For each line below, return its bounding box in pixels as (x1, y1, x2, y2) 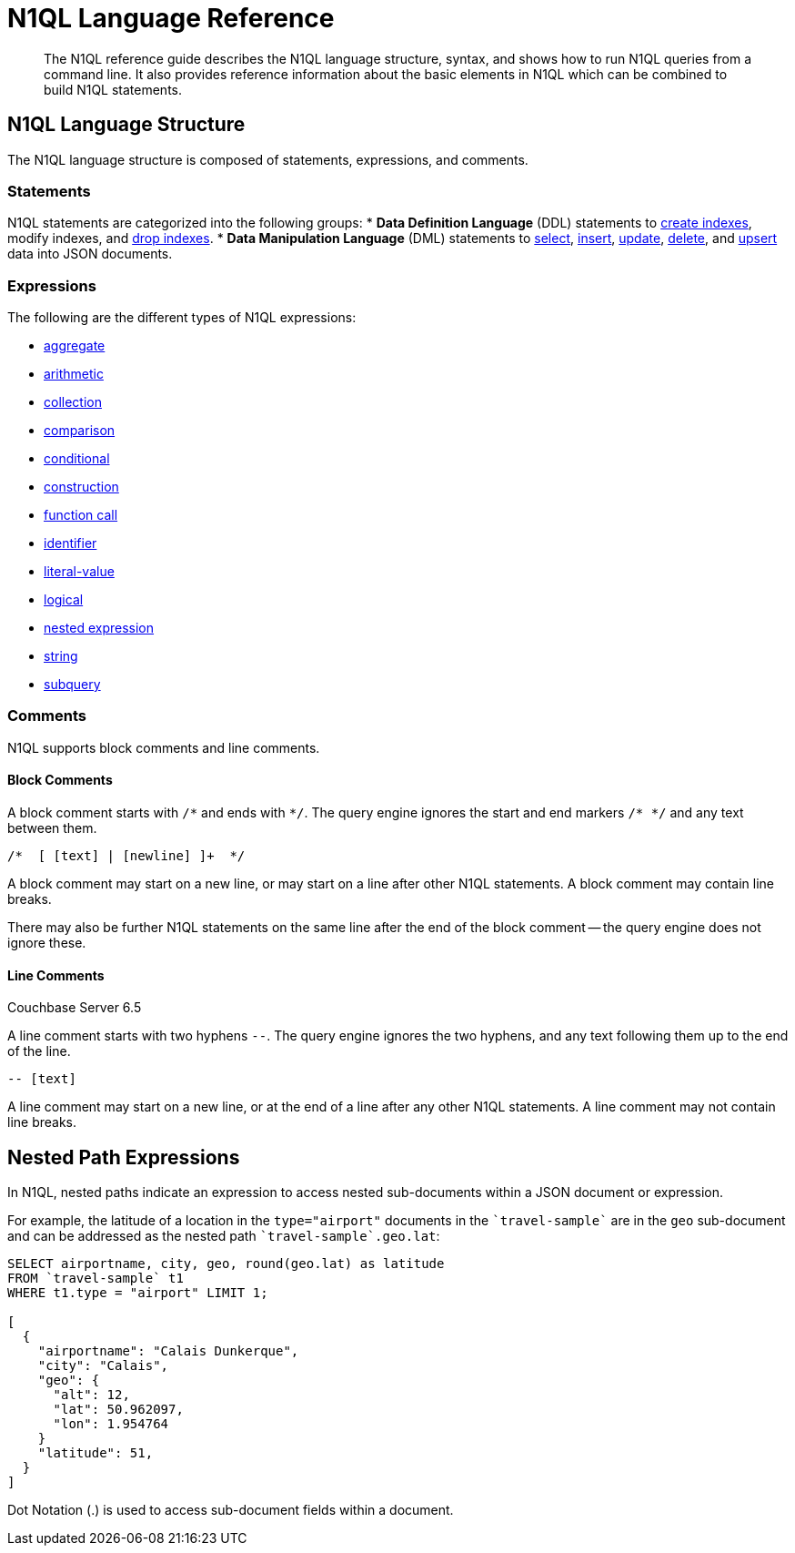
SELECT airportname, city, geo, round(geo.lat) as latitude (7, 1256, 445, 1272)
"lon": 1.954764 (53, 1416, 169, 1432)
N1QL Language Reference (7, 3, 335, 34)
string (44, 648, 78, 665)
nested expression (44, 620, 155, 636)
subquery (44, 676, 101, 693)
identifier (44, 535, 97, 552)
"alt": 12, (53, 1387, 130, 1403)
